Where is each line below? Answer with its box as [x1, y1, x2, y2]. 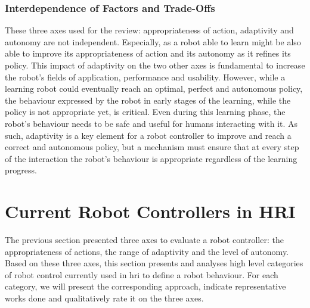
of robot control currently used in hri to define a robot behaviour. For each [5, 268, 278, 281]
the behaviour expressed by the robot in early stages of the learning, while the [5, 94, 291, 106]
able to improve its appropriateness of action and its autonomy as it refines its [5, 47, 291, 60]
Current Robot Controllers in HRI [5, 199, 296, 223]
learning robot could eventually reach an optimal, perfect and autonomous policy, [5, 82, 303, 95]
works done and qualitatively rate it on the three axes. [5, 292, 204, 304]
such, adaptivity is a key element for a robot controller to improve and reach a [5, 129, 292, 141]
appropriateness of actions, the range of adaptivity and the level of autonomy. [5, 245, 289, 257]
